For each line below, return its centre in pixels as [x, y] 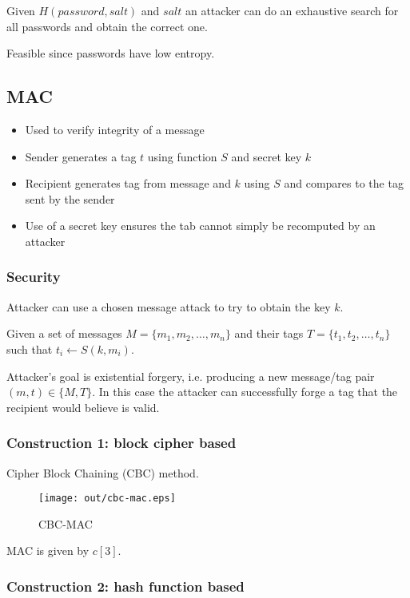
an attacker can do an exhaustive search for [292, 10]
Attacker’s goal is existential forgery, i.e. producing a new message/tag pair [191, 376]
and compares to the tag [344, 183]
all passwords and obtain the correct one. [107, 26]
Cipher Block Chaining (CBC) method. [103, 472]
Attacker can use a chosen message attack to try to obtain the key [169, 306]
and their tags [269, 333]
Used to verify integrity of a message [115, 129]
